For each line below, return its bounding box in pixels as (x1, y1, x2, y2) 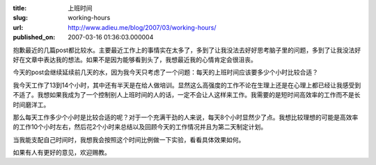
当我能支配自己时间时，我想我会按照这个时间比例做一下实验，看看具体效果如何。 (13, 135, 245, 144)
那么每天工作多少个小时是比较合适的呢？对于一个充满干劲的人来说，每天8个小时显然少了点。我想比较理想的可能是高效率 (13, 113, 359, 121)
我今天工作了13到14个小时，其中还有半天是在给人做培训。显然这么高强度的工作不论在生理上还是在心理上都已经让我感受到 (13, 80, 361, 89)
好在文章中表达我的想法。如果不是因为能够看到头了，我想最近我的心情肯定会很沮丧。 (13, 55, 257, 64)
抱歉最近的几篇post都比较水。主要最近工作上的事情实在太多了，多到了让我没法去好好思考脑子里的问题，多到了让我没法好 (13, 46, 361, 54)
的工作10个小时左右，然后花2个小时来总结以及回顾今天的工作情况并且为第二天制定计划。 (13, 123, 267, 131)
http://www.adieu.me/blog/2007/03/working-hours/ (68, 23, 217, 31)
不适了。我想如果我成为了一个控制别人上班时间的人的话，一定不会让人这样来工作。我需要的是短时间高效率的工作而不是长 (13, 91, 361, 99)
